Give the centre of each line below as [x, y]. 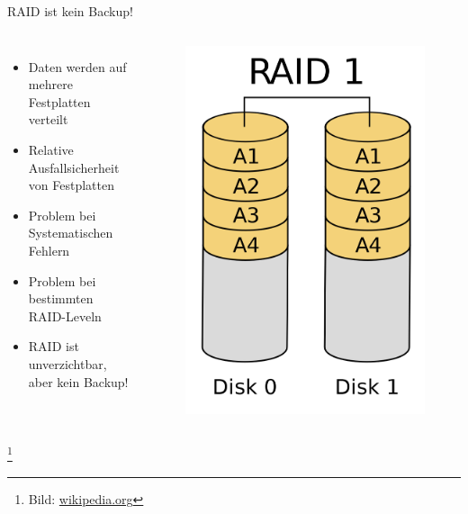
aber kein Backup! [78, 381]
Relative [51, 149]
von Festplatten [71, 185]
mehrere [50, 84]
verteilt [48, 119]
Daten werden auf [77, 66]
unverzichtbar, [67, 363]
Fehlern [49, 250]
